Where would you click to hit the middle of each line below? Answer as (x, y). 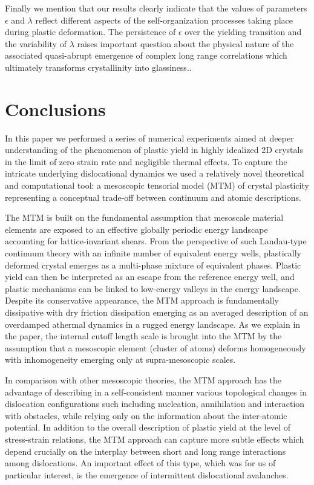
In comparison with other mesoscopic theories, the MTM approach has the (143, 379)
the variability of (36, 43)
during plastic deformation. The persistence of (90, 32)
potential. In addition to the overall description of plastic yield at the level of (148, 427)
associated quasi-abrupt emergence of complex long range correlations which (146, 55)
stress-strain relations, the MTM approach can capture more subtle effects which (155, 439)
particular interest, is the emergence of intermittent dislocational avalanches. (147, 474)
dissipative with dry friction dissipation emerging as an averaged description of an (157, 312)
